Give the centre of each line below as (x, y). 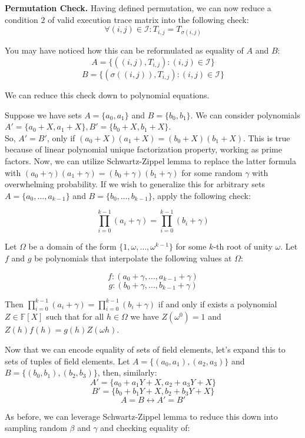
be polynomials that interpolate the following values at (133, 258)
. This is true (266, 137)
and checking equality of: (145, 428)
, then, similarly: (127, 372)
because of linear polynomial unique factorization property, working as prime (144, 149)
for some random (212, 172)
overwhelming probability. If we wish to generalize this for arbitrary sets (135, 184)
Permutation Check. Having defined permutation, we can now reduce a (138, 8)
